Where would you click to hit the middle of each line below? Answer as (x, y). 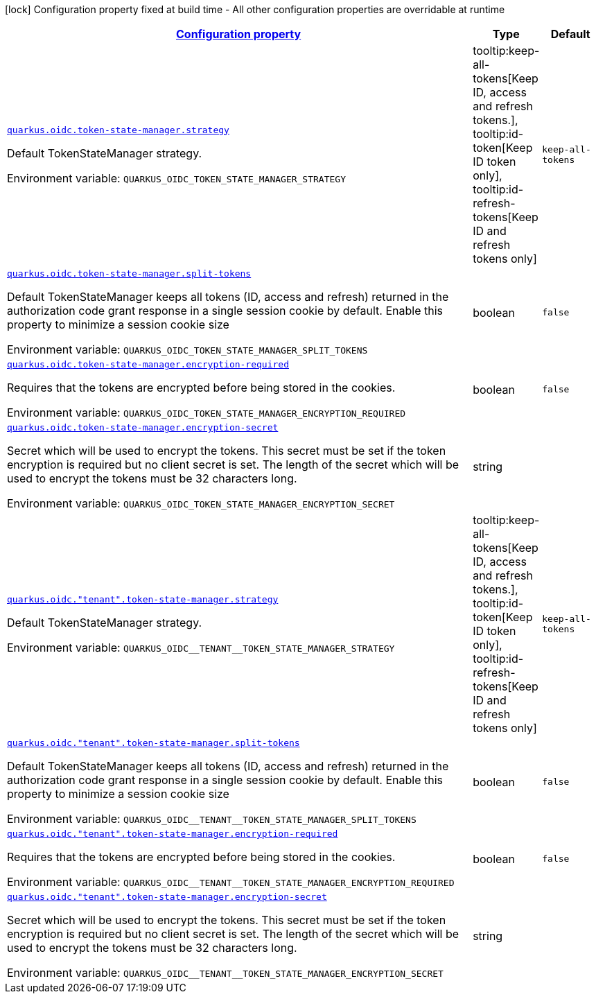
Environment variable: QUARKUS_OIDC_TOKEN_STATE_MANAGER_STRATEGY (176, 178)
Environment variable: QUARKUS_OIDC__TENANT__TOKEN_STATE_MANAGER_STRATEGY (201, 647)
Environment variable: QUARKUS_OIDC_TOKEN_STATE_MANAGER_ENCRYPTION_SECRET (201, 503)
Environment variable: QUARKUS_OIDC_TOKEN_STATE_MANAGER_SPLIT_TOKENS (187, 349)
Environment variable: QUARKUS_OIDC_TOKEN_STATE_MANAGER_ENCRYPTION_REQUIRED (207, 412)
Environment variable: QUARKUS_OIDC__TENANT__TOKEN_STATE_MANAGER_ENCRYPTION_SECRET (225, 973)
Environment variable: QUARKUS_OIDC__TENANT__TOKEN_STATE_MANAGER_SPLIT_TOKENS (212, 819)
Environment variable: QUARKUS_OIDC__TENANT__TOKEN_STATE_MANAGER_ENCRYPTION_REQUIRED (231, 882)
